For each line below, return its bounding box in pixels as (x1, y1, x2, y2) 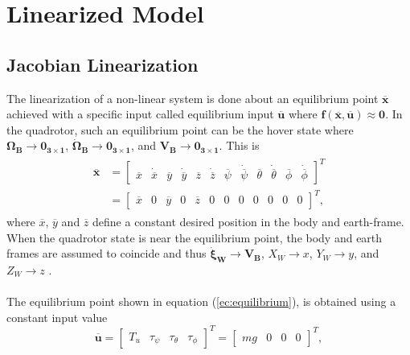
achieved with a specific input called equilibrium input (6, 105, 274, 122)
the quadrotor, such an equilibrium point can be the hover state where (6, 121, 354, 138)
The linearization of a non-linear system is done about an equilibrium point (6, 89, 379, 106)
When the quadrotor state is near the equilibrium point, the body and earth (6, 229, 383, 246)
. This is (219, 137, 260, 154)
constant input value (6, 308, 108, 325)
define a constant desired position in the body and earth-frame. (92, 213, 404, 230)
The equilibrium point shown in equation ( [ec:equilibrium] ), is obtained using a (6, 293, 396, 310)
